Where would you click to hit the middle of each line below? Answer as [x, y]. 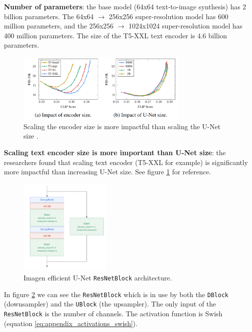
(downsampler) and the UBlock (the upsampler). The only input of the [110, 304]
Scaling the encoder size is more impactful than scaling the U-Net [122, 126]
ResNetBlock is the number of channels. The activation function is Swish [113, 314]
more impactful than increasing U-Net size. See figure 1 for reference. [108, 172]
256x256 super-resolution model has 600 [169, 16]
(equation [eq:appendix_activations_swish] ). [71, 323]
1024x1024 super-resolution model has [185, 26]
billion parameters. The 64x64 [49, 16]
